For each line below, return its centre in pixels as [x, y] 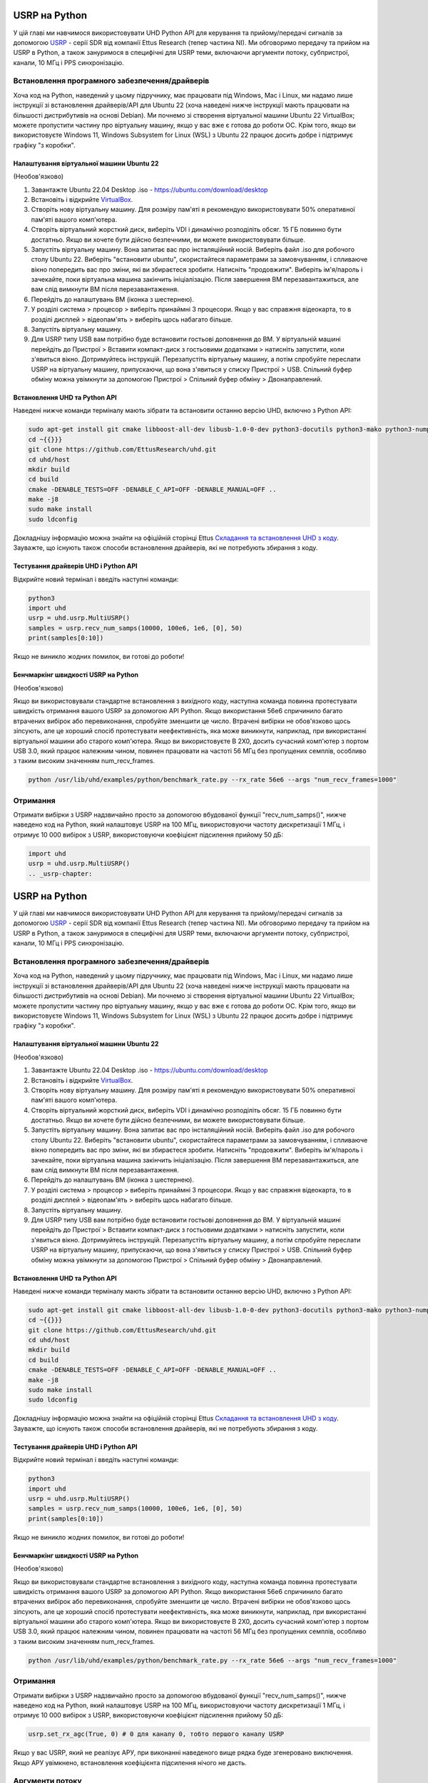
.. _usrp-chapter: [60, 873]
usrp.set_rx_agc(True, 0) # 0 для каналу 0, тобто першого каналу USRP [156, 1734]
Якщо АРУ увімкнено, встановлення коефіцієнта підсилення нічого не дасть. [130, 1762]
